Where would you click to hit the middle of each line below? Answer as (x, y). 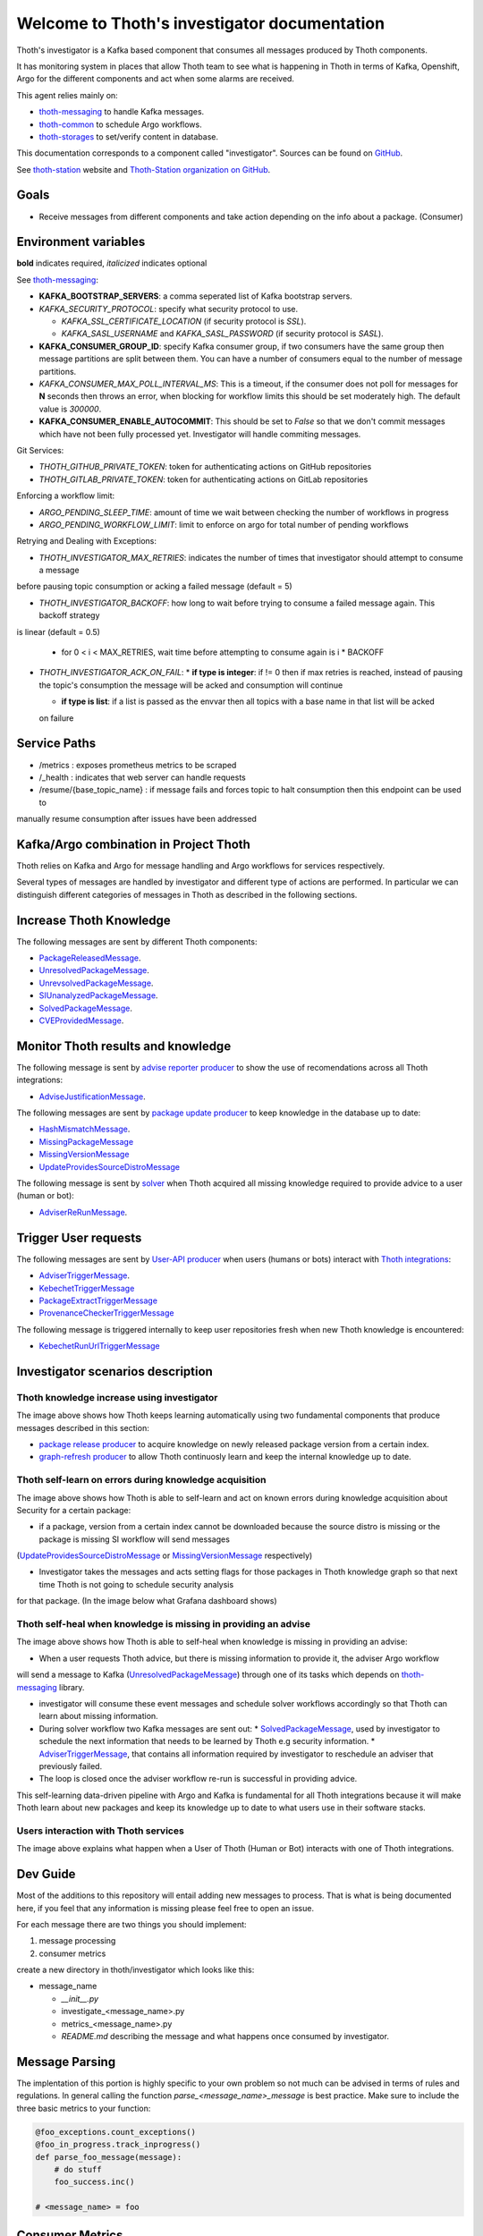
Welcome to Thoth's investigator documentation (200, 23)
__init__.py (80, 1998)
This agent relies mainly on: (67, 95)
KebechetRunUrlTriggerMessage (99, 1346)
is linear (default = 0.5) (58, 631)
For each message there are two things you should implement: (131, 1924)
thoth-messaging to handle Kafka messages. (122, 112)
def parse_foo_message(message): (109, 2157)
